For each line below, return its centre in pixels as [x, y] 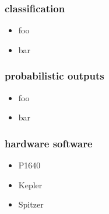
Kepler [30, 184]
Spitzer [31, 204]
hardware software [49, 143]
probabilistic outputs [54, 76]
